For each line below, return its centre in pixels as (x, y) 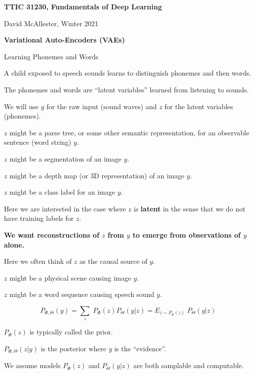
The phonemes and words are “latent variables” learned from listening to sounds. (127, 89)
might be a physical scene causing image (70, 277)
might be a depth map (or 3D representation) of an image (97, 175)
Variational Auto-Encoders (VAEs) (65, 40)
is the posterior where (73, 348)
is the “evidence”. (140, 348)
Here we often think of (38, 261)
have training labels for (39, 218)
